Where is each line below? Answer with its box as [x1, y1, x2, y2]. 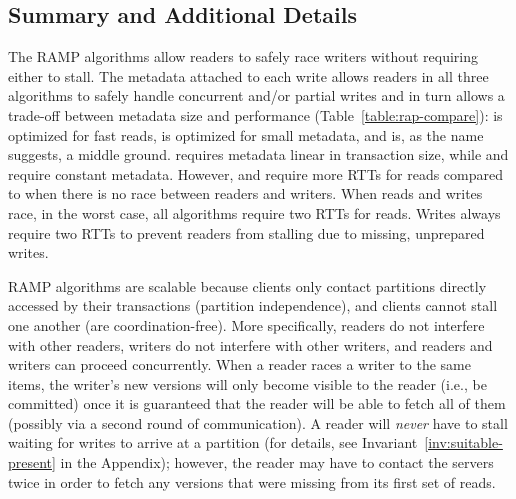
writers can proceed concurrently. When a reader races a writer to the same [8, 354, 471, 375]
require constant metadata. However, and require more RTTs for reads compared [8, 163, 504, 184]
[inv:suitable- [424, 432, 503, 453]
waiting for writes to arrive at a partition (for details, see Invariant [8, 432, 418, 453]
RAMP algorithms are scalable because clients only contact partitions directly [8, 275, 487, 296]
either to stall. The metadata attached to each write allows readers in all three [8, 65, 489, 86]
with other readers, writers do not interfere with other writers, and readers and [8, 334, 493, 355]
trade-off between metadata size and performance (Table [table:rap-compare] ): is [8, 104, 503, 125]
